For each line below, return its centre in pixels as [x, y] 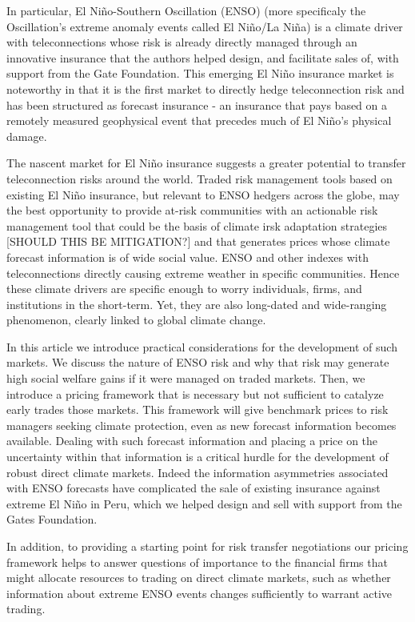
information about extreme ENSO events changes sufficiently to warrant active [200, 593]
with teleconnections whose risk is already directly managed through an [182, 42]
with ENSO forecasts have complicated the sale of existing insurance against [194, 488]
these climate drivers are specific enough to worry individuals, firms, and [184, 289]
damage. [27, 136]
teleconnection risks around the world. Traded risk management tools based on [200, 178]
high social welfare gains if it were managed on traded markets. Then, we [186, 378]
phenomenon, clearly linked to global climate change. [136, 320]
